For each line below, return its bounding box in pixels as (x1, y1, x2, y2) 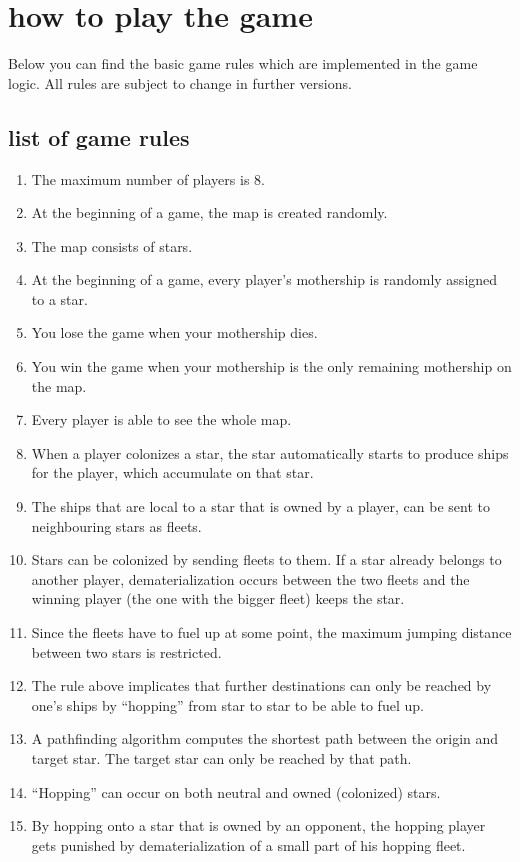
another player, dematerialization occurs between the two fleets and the (31, 568, 470, 589)
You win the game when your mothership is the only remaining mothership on (31, 356, 512, 377)
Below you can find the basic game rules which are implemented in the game (8, 53, 478, 74)
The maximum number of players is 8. (31, 168, 265, 189)
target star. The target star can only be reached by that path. (31, 747, 412, 768)
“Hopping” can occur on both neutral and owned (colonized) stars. (31, 781, 441, 802)
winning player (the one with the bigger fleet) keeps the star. (31, 588, 405, 609)
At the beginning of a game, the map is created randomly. (31, 202, 388, 223)
